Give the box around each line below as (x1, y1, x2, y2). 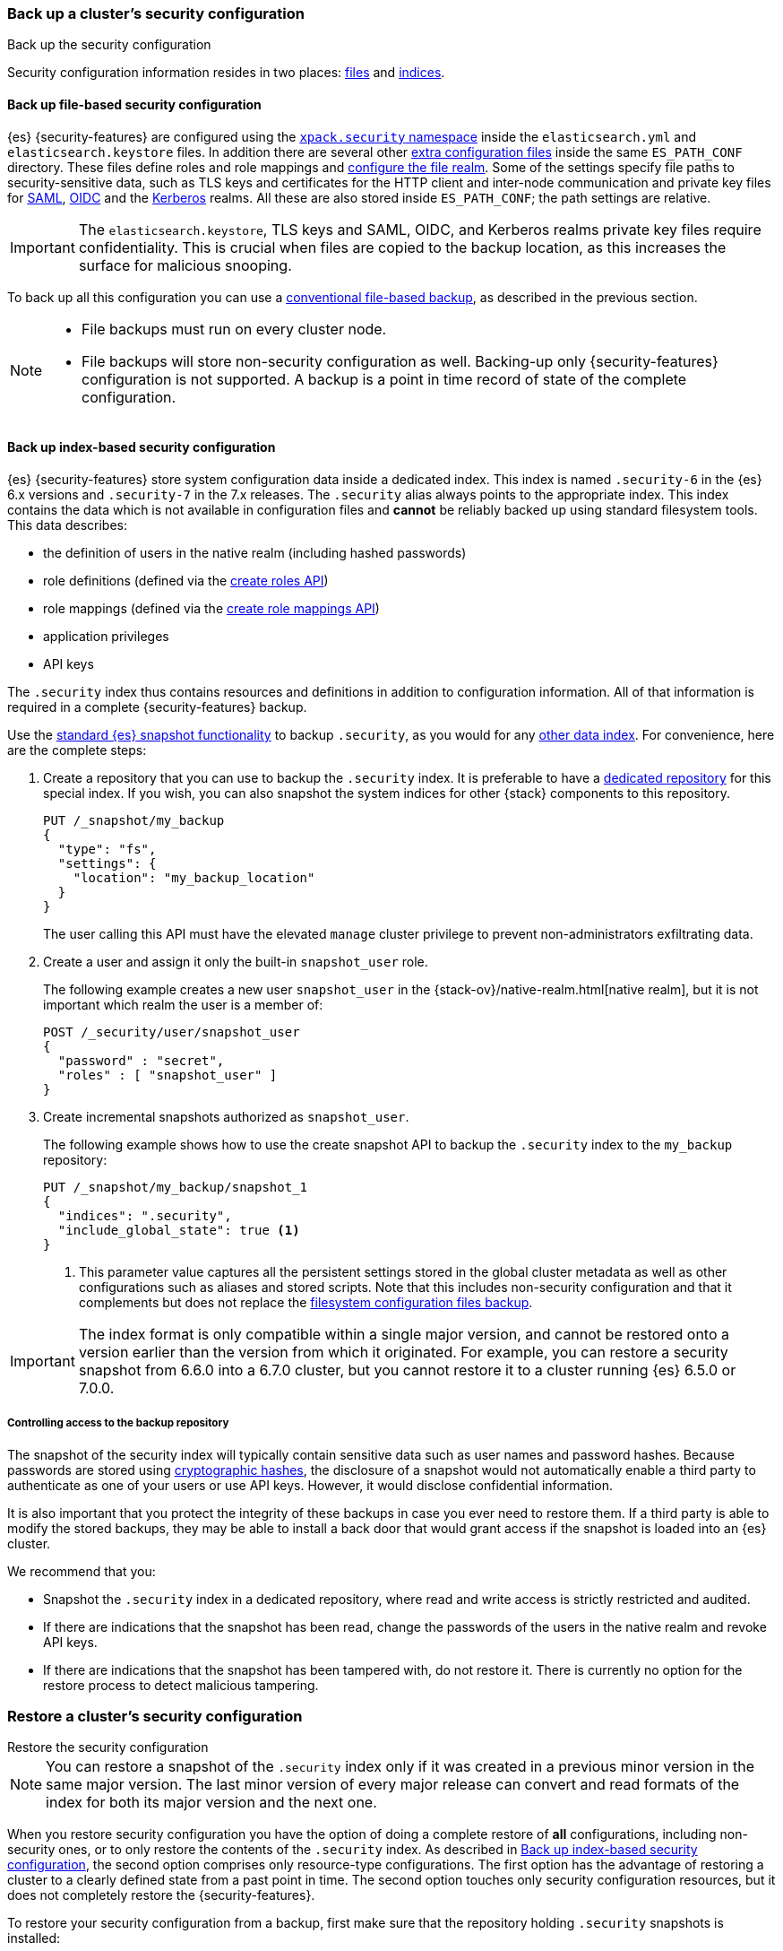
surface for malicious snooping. (78, 256, 292, 274)
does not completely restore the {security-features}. (7, 1887, 315, 1903)
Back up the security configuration (7, 37, 211, 53)
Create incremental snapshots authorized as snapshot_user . (43, 1108, 409, 1124)
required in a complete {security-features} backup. (7, 698, 307, 715)
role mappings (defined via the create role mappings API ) (43, 600, 380, 616)
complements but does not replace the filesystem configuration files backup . (79, 1294, 533, 1310)
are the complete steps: (7, 741, 147, 758)
